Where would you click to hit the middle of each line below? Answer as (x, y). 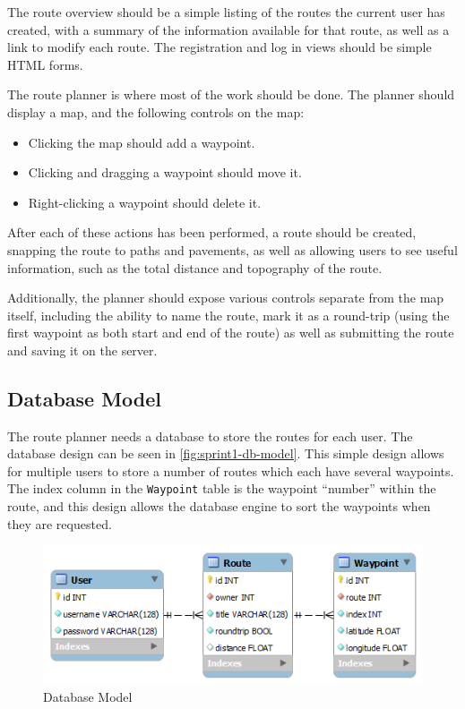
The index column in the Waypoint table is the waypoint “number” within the (222, 488)
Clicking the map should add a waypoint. (142, 142)
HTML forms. (45, 64)
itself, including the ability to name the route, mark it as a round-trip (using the (228, 315)
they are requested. (60, 523)
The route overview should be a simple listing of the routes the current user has (226, 12)
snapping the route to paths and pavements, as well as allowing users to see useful (232, 249)
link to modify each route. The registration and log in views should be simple (220, 47)
